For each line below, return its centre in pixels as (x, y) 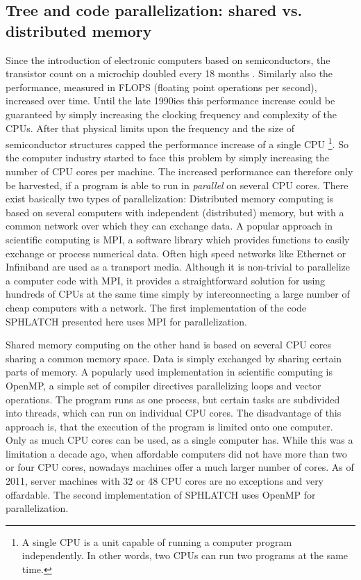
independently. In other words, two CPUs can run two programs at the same (185, 555)
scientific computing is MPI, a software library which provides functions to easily (178, 239)
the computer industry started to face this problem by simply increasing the (168, 158)
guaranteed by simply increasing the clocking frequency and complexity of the (171, 114)
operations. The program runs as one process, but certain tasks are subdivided (173, 399)
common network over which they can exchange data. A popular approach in (169, 226)
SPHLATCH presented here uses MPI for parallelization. (126, 321)
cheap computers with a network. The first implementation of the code (156, 307)
